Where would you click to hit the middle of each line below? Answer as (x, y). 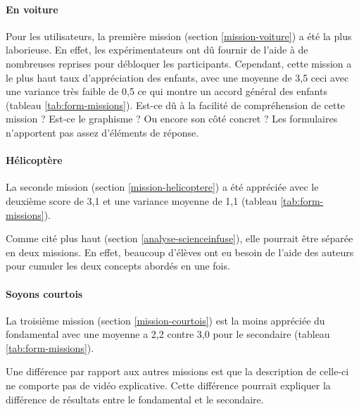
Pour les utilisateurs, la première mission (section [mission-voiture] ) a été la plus (179, 36)
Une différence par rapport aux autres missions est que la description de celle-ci (177, 371)
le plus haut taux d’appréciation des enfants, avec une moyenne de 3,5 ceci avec (177, 77)
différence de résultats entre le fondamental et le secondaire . (135, 399)
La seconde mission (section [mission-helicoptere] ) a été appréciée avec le (162, 187)
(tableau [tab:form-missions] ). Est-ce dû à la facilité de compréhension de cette (176, 105)
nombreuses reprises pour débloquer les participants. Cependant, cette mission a (179, 63)
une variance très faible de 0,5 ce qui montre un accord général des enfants (166, 91)
